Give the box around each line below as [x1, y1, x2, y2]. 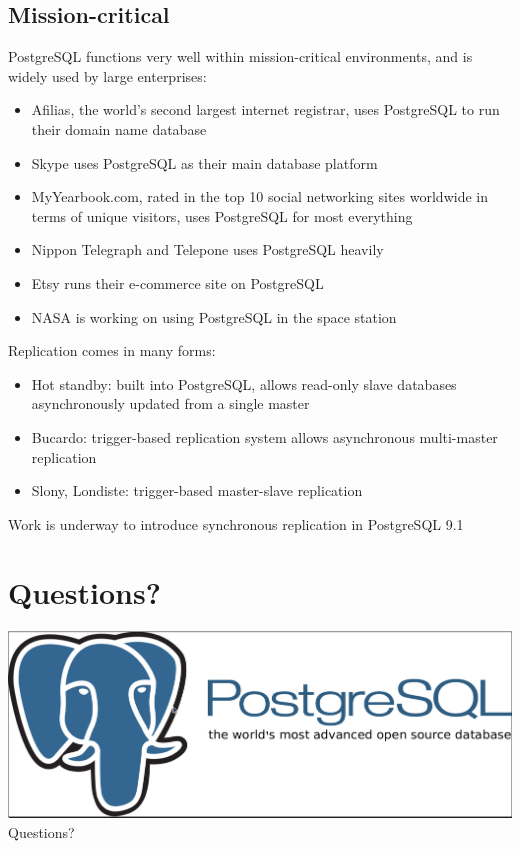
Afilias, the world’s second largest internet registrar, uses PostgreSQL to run [31, 99, 500, 120]
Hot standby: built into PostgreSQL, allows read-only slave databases [31, 373, 457, 394]
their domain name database [31, 118, 207, 139]
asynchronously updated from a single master [31, 393, 310, 414]
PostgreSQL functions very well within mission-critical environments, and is [8, 46, 473, 67]
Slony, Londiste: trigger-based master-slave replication [31, 480, 363, 501]
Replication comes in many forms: [8, 340, 216, 361]
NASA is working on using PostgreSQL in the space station [31, 306, 397, 327]
